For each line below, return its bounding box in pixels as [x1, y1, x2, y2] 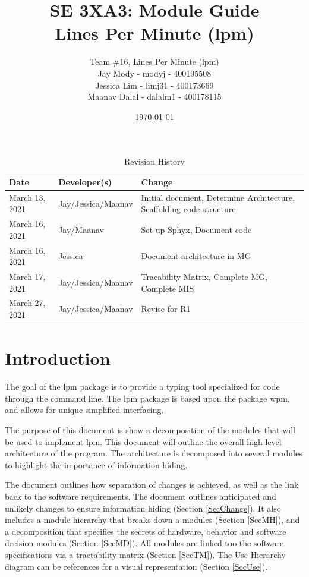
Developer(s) [58, 175, 112, 188]
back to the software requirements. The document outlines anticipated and [5, 490, 276, 503]
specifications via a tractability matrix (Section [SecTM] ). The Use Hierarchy [5, 548, 286, 560]
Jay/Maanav [58, 223, 104, 235]
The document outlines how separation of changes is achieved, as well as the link [5, 478, 299, 491]
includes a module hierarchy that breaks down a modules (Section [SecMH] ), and [5, 513, 300, 526]
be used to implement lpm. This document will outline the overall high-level [5, 435, 282, 447]
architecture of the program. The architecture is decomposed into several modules [5, 447, 302, 459]
